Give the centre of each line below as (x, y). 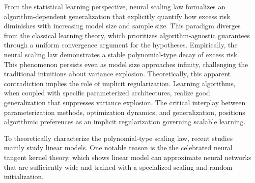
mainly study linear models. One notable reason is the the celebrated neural (118, 148)
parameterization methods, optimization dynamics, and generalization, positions (125, 112)
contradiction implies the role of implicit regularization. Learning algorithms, (120, 83)
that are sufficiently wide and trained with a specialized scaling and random (118, 167)
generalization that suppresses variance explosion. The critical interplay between (125, 102)
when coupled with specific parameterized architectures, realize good (107, 93)
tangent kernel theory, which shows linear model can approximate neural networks (128, 157)
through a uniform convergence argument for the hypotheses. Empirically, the (121, 45)
